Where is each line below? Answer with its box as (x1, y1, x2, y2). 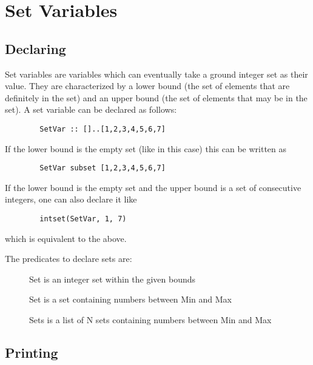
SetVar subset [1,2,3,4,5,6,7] (39, 164, 166, 173)
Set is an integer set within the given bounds (29, 272, 196, 285)
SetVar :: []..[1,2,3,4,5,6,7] (39, 124, 166, 133)
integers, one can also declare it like (5, 193, 137, 206)
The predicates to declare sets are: (5, 252, 132, 265)
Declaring (5, 39, 66, 58)
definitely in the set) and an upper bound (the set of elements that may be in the (5, 91, 308, 104)
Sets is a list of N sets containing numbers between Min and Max (29, 313, 272, 326)
